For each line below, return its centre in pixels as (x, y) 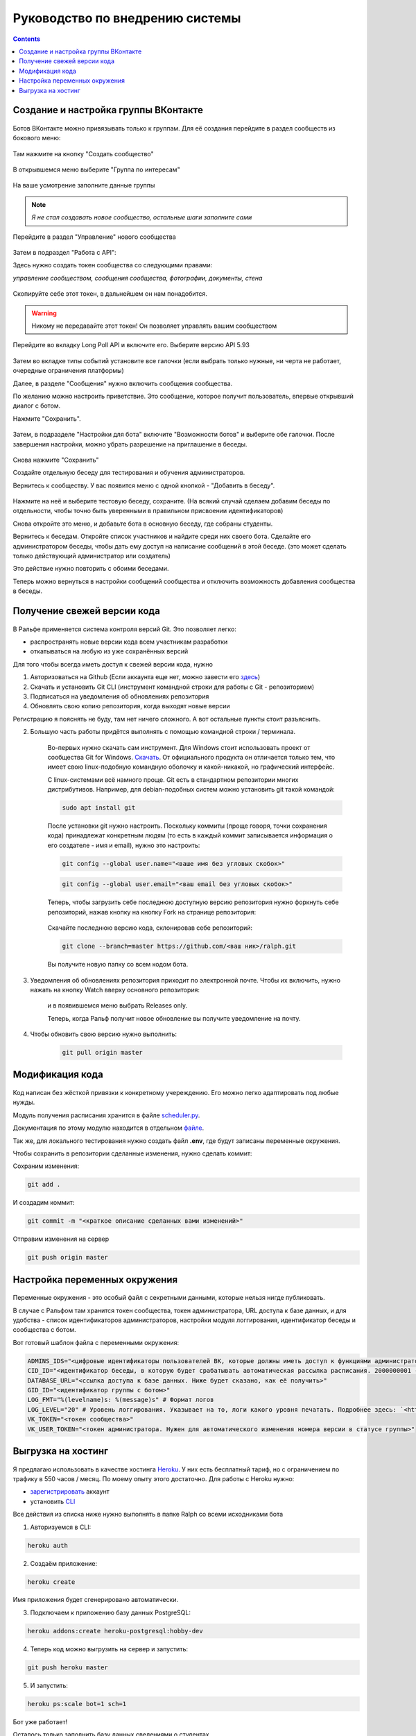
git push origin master (68, 1258)
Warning (44, 313)
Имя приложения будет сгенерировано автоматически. (96, 1600)
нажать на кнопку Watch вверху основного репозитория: (115, 990)
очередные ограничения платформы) (68, 371)
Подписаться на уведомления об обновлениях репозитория (120, 696)
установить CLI (53, 1501)
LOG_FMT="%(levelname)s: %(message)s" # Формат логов (121, 1400)
